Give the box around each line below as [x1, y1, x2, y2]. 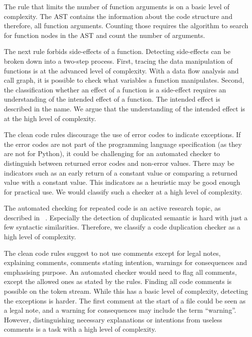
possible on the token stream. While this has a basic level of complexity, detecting [4, 286, 248, 296]
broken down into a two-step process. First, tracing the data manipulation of [4, 55, 233, 66]
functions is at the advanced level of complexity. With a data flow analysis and [4, 65, 239, 75]
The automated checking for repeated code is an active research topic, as [4, 203, 221, 213]
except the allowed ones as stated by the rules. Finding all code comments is [4, 276, 232, 286]
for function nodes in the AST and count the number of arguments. [4, 30, 205, 40]
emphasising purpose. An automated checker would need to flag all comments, [4, 266, 237, 277]
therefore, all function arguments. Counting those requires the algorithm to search [4, 20, 249, 31]
